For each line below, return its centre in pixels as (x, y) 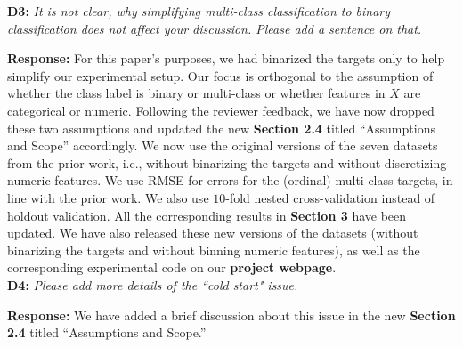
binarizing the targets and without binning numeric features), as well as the (214, 250)
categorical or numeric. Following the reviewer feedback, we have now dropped (221, 110)
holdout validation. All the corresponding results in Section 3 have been (207, 215)
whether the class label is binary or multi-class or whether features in (196, 93)
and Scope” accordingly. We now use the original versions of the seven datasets (223, 145)
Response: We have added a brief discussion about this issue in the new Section (231, 315)
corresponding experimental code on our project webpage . (172, 267)
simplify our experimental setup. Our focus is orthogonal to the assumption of (220, 75)
